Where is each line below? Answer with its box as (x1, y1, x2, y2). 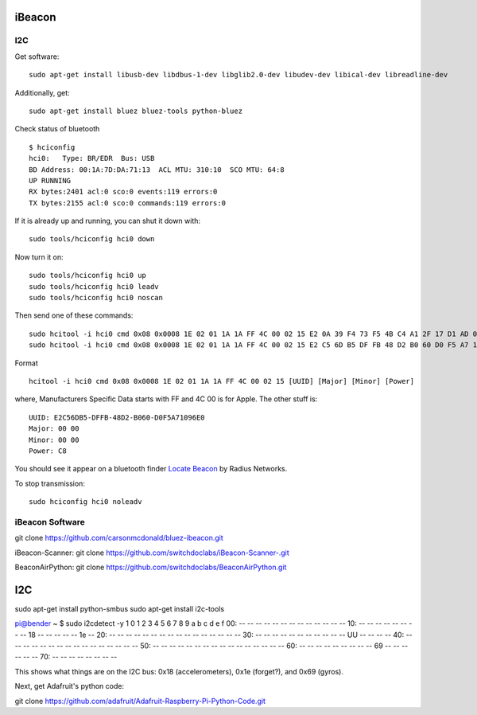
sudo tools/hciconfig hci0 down (29, 235, 155, 244)
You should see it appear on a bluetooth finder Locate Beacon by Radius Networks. (14, 464, 288, 474)
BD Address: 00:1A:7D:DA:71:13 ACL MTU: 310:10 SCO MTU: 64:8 (29, 165, 285, 174)
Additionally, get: (14, 88, 71, 97)
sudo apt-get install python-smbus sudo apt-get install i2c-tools (14, 604, 225, 613)
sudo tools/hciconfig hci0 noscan (29, 293, 163, 303)
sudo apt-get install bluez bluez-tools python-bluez (29, 106, 242, 115)
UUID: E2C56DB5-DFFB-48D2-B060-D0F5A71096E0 (29, 412, 206, 422)
